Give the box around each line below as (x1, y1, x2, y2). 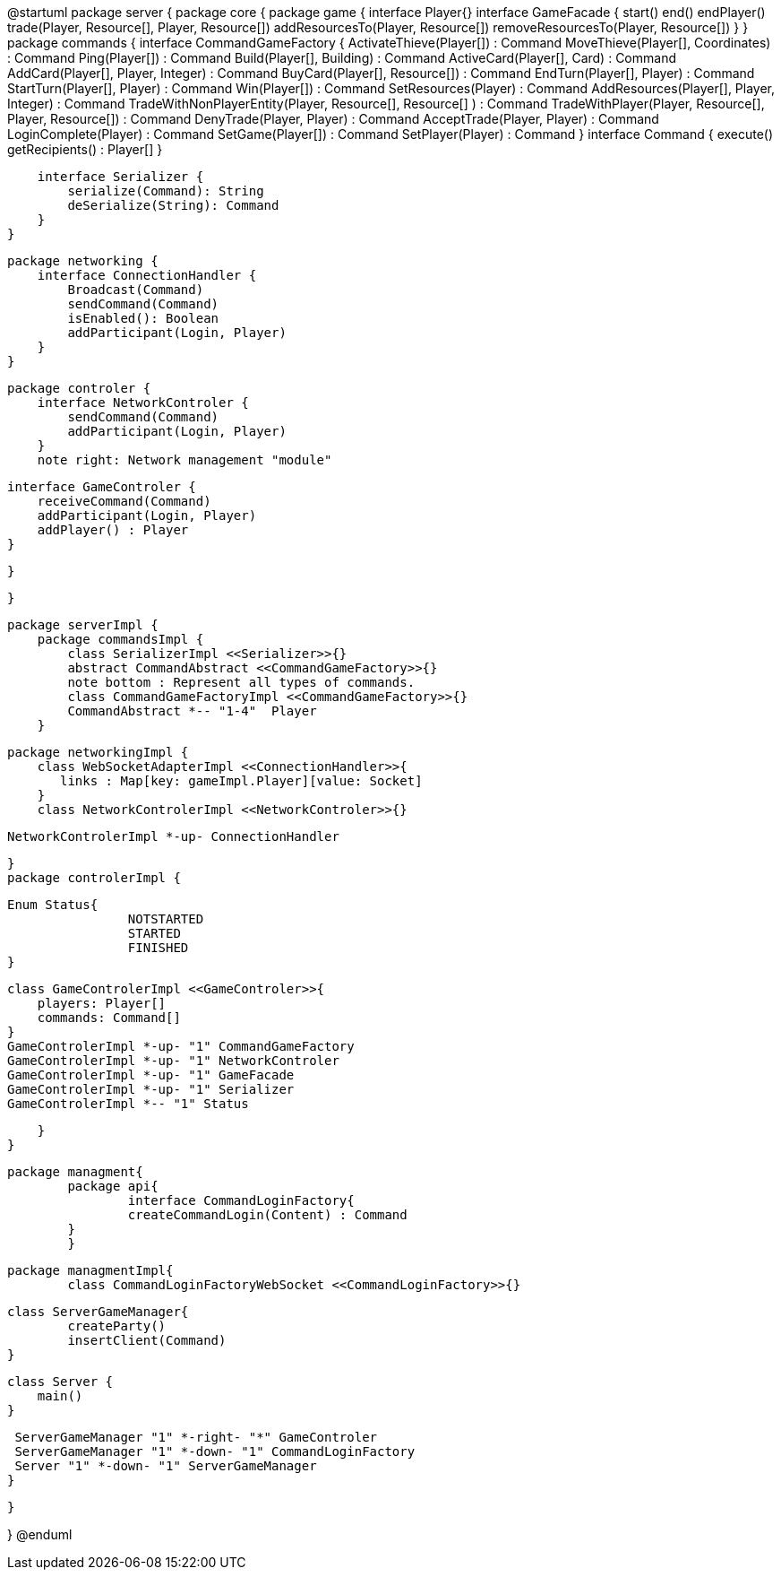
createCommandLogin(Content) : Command (127, 1208, 408, 1222)
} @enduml (7, 1527, 73, 1542)
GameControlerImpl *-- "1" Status (7, 1096, 249, 1111)
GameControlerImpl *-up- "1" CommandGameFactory (7, 1039, 355, 1053)
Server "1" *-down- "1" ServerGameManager (14, 1459, 317, 1473)
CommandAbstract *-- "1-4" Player (67, 704, 317, 718)
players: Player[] (37, 996, 167, 1010)
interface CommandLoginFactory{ (127, 1193, 355, 1208)
